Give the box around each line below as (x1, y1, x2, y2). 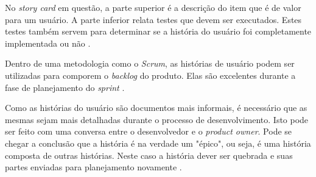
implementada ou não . (5, 36, 91, 49)
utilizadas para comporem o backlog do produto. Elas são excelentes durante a (5, 68, 296, 81)
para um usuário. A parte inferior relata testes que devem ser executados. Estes (5, 13, 302, 25)
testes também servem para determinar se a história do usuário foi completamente (5, 25, 312, 38)
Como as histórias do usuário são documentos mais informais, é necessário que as (5, 101, 307, 114)
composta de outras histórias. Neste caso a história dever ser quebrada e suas (5, 149, 293, 161)
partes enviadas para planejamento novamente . (5, 161, 182, 173)
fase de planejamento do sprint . (5, 81, 125, 93)
